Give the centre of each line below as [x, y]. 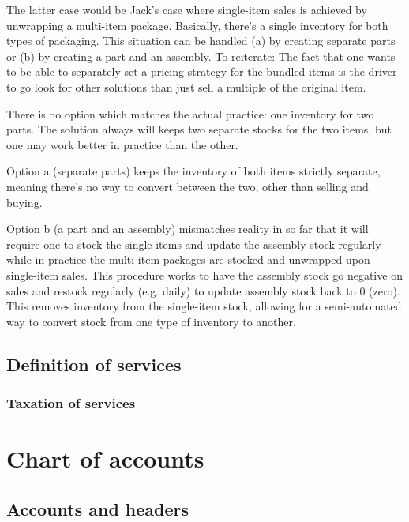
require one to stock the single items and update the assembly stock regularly [194, 244]
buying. [24, 202]
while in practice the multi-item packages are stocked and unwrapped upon [188, 259]
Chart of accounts [105, 458]
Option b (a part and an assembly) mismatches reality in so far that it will [188, 229]
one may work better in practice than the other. [122, 144]
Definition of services [94, 364]
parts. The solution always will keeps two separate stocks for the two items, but [199, 129]
